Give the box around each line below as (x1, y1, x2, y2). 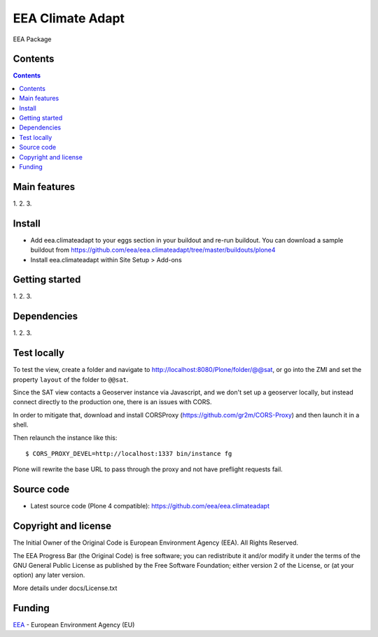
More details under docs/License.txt (13, 584, 118, 592)
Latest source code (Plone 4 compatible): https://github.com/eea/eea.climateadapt (30, 502, 269, 510)
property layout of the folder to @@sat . (13, 375, 129, 384)
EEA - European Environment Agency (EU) (13, 620, 135, 629)
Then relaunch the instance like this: (13, 434, 118, 442)
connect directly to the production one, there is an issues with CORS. (13, 398, 213, 406)
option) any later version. (13, 571, 85, 580)
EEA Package (13, 35, 52, 43)
